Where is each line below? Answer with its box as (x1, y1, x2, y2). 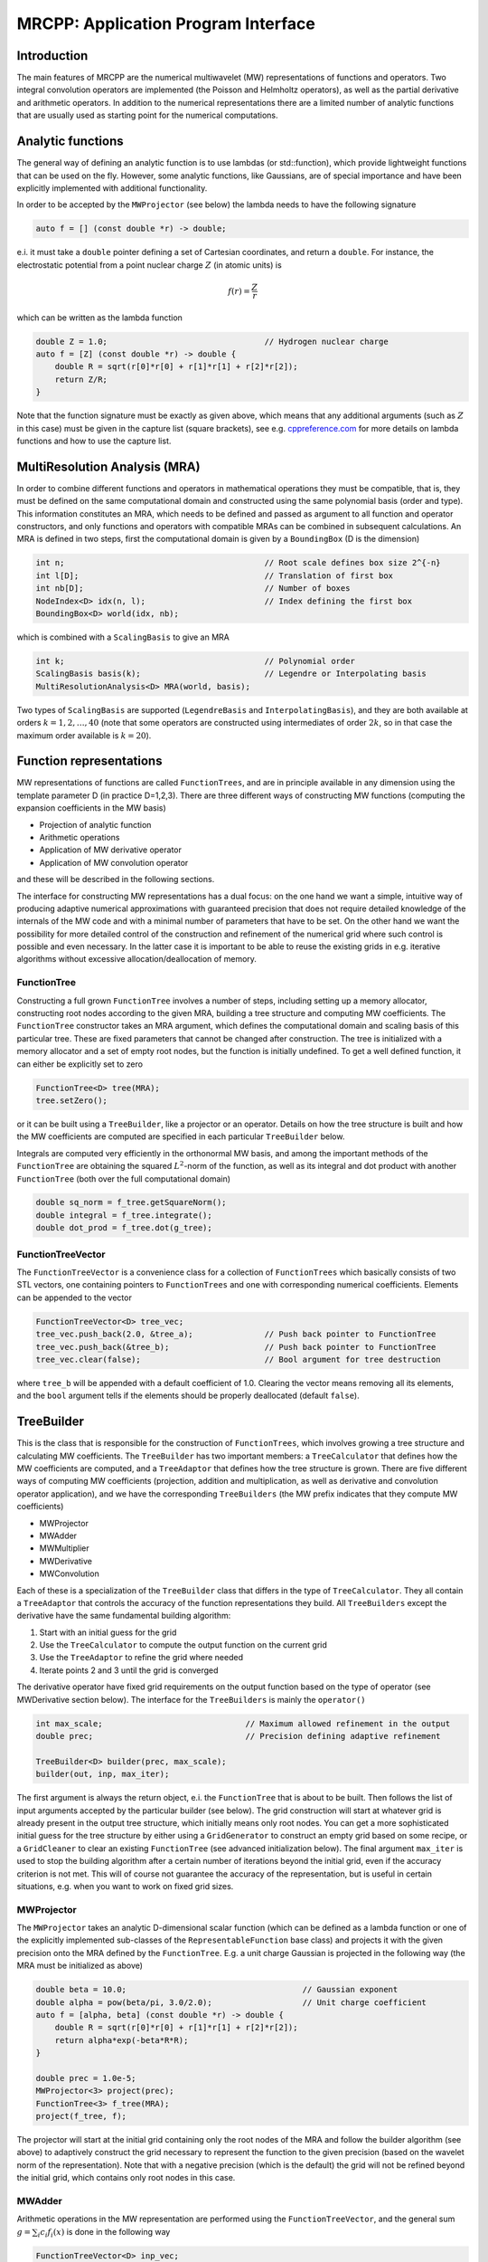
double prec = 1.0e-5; (35, 2073, 136, 2083)
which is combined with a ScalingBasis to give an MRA (16, 632, 230, 642)
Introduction (16, 48, 89, 63)
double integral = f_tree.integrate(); (35, 1210, 212, 1221)
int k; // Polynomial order (35, 656, 356, 666)
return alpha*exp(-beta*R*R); (54, 2035, 189, 2045)
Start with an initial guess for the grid (39, 1627, 177, 1638)
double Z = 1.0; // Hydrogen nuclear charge (35, 336, 389, 347)
